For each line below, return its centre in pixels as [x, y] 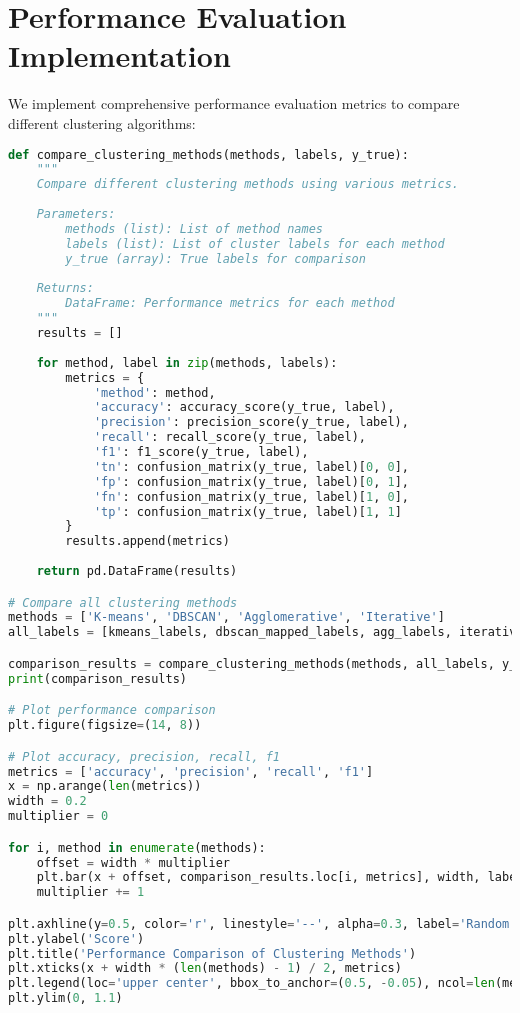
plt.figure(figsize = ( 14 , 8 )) [105, 725]
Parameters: [76, 214]
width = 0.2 [47, 801]
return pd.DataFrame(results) [137, 571]
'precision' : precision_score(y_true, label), [251, 422]
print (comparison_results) [97, 678]
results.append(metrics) [147, 541]
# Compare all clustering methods [123, 602]
